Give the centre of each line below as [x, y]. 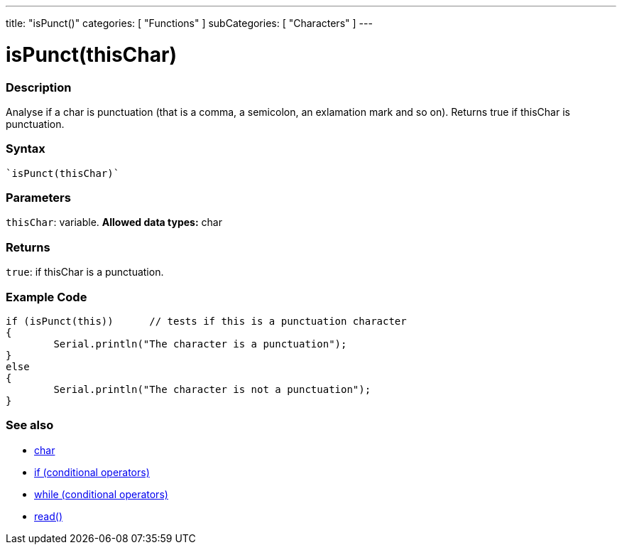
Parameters [38, 198]
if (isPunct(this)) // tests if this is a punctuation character [206, 321]
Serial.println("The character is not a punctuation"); [212, 389]
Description [39, 87]
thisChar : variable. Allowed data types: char [114, 222]
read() [48, 516]
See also [30, 425]
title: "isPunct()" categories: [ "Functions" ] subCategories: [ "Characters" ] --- [189, 23]
